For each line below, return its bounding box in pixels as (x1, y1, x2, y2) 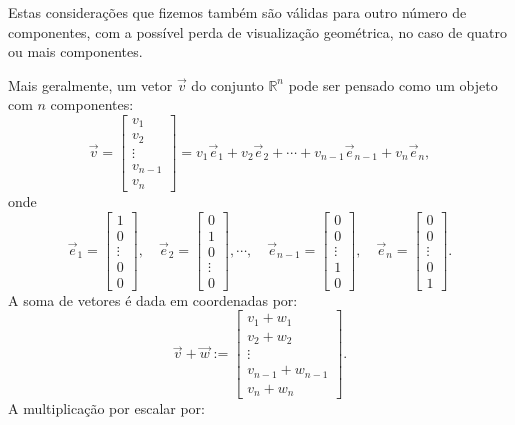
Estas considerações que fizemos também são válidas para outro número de (8, 2, 467, 22)
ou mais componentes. (8, 41, 143, 62)
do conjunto (191, 74, 264, 95)
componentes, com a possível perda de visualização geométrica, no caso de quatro (8, 21, 507, 42)
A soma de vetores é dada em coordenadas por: (8, 289, 298, 310)
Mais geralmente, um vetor (8, 74, 173, 95)
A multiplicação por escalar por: (8, 398, 205, 419)
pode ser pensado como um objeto (288, 74, 498, 95)
